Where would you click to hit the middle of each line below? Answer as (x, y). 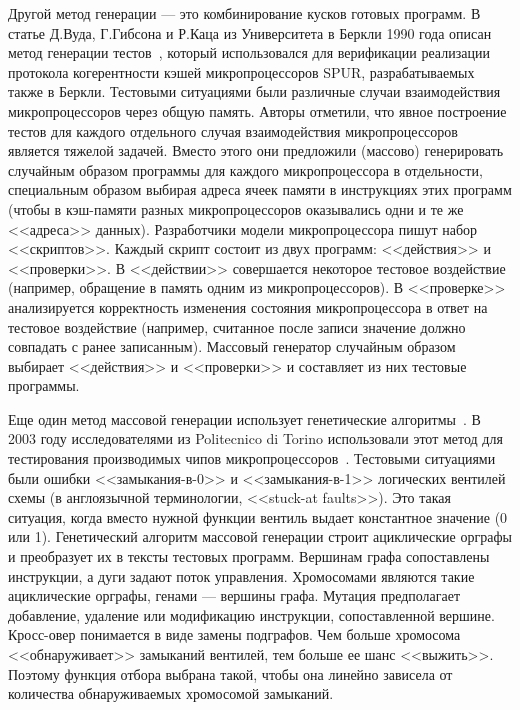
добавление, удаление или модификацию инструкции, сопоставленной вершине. (251, 614)
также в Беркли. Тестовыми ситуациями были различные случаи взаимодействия (254, 91)
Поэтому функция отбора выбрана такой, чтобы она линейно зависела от (230, 673)
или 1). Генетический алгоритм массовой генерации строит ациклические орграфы (260, 536)
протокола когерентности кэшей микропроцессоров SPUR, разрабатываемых (241, 71)
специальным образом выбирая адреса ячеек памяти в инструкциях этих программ (260, 189)
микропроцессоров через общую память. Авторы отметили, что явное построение (257, 110)
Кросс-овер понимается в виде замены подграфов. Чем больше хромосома (234, 634)
